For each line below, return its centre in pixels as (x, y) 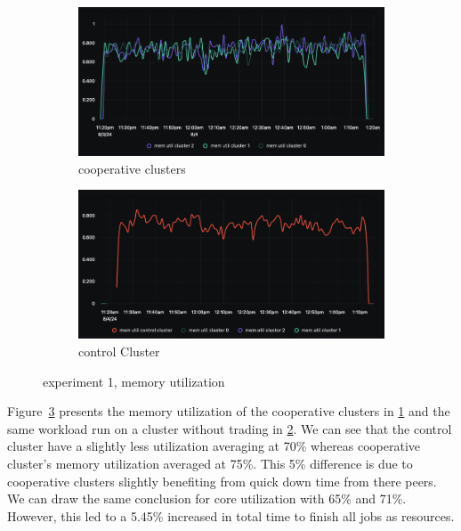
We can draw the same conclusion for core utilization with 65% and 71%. (207, 498)
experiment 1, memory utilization (134, 381)
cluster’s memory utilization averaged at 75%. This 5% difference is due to (210, 464)
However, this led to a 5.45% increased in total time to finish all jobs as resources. (231, 515)
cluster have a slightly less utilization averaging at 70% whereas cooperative (214, 446)
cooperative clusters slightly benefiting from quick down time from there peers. (222, 481)
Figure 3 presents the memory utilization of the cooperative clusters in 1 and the (229, 411)
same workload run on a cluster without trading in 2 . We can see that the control (230, 428)
